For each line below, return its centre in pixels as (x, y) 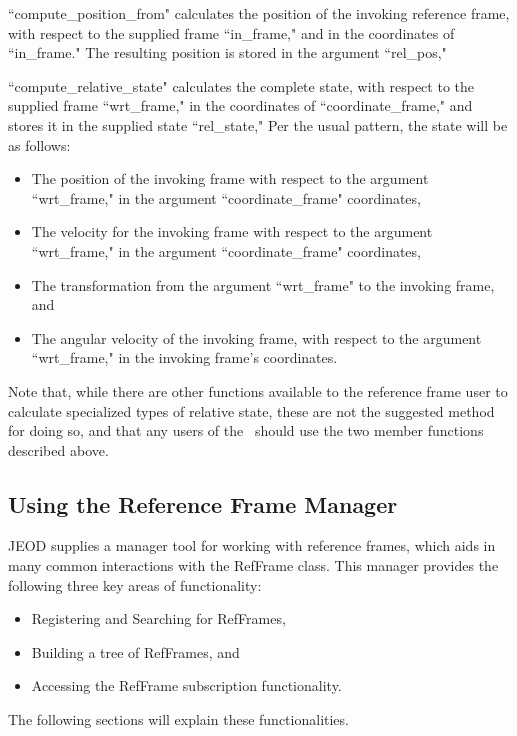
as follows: (39, 144)
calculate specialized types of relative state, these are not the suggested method (251, 410)
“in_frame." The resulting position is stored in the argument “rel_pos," (227, 52)
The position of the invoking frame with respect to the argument (230, 178)
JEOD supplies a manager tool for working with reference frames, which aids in (252, 545)
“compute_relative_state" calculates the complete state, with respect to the (241, 85)
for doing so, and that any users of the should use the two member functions (246, 430)
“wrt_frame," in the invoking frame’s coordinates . (184, 357)
